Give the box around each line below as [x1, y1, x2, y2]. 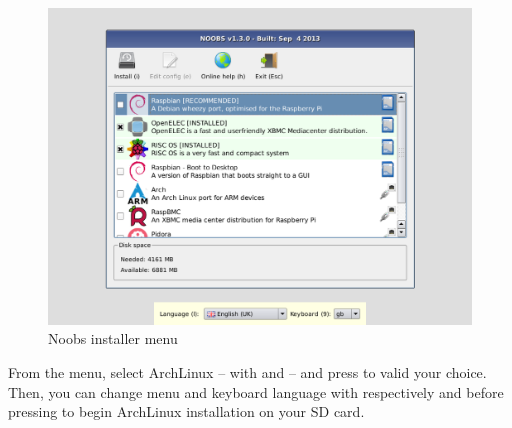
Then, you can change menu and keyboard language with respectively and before [8, 381, 504, 402]
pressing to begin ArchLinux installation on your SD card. [8, 401, 365, 422]
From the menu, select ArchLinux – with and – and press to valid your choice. [8, 361, 487, 382]
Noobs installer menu [48, 328, 178, 349]
